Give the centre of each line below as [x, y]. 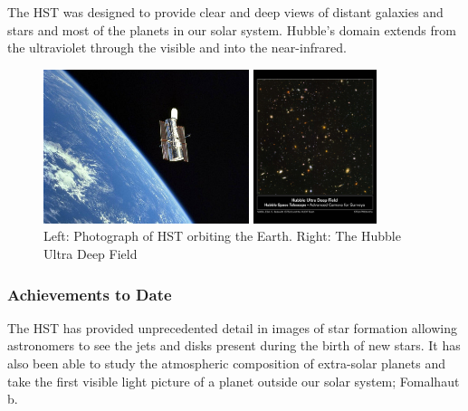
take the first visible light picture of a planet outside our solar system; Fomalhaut [234, 381]
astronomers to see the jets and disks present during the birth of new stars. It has [234, 345]
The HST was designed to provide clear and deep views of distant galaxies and [225, 12]
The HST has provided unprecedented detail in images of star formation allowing [233, 327]
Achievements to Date [90, 294]
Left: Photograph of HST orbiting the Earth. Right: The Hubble [222, 236]
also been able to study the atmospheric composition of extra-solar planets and [226, 363]
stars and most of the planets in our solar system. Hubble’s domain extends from [232, 29]
